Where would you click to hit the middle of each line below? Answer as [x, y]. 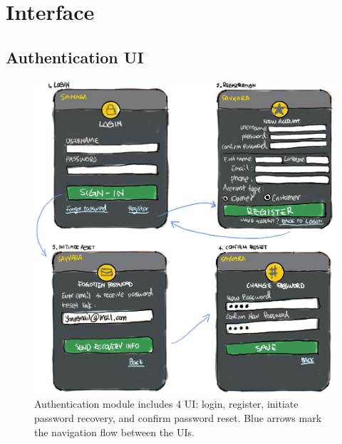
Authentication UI [75, 57]
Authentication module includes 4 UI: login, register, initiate [166, 404]
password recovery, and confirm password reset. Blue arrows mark [178, 418]
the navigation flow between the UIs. [114, 432]
